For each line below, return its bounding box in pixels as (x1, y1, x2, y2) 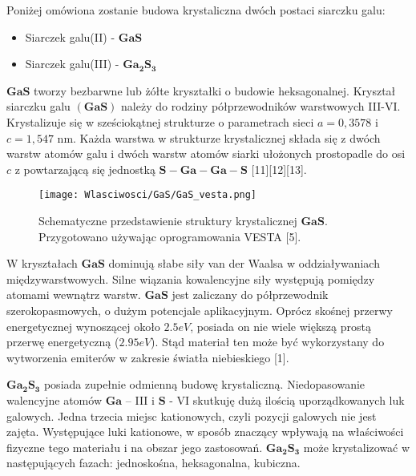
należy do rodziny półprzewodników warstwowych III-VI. (121, 98, 401, 115)
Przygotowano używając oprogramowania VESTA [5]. (38, 228, 301, 244)
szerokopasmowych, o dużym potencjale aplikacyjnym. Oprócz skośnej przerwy (6, 301, 393, 318)
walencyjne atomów (6, 391, 102, 408)
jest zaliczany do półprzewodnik (172, 286, 329, 303)
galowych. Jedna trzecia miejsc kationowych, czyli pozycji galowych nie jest (6, 407, 377, 424)
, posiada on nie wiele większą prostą (190, 317, 371, 334)
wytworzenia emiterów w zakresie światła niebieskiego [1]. (6, 349, 289, 365)
